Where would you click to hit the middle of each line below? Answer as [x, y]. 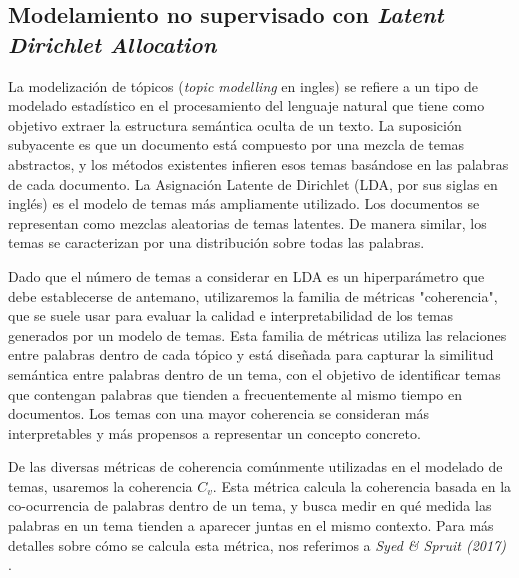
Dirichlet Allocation [112, 43]
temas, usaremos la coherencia [100, 485]
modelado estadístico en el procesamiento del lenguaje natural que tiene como [246, 105]
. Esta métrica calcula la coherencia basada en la [362, 485]
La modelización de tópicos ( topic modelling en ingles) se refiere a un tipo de [243, 85]
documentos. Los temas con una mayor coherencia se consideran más [219, 413]
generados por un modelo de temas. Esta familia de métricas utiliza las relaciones [257, 334]
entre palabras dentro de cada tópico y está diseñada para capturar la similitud [251, 354]
